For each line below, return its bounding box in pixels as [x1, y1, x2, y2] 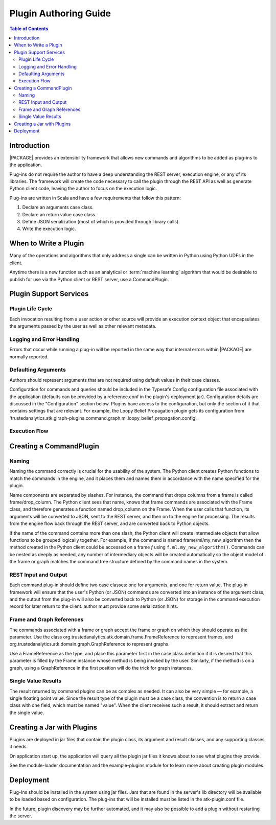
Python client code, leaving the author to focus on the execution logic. [9, 186, 157, 192]
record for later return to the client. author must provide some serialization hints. [9, 603, 178, 609]
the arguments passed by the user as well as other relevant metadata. [9, 323, 157, 329]
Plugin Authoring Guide [9, 8, 111, 19]
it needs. [9, 744, 28, 750]
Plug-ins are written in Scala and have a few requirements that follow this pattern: [9, 195, 181, 201]
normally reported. [9, 353, 49, 360]
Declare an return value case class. [22, 211, 97, 217]
